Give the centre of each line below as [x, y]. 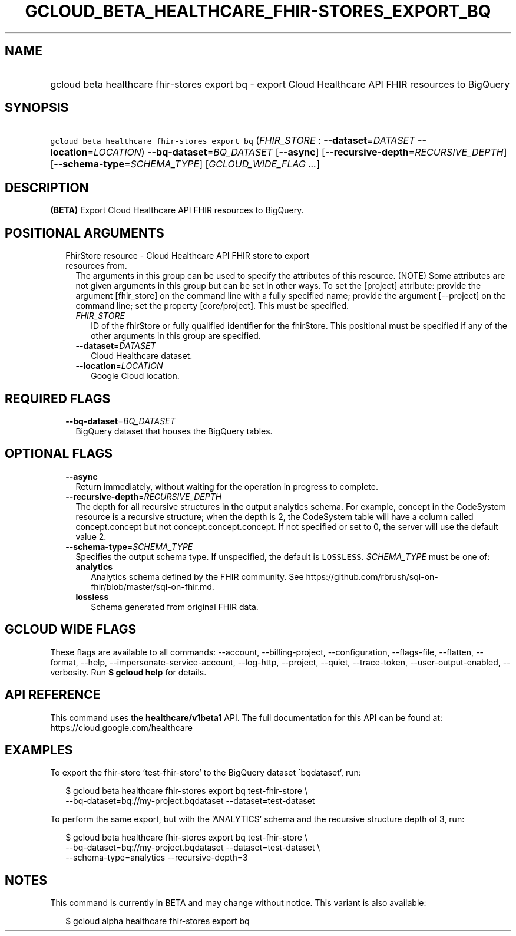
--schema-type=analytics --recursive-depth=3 [157, 858]
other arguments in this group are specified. [176, 336]
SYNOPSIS [37, 108]
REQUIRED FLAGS [58, 398]
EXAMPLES [39, 750]
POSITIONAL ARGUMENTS [85, 233]
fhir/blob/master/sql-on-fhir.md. [153, 586]
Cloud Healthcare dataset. [142, 356]
